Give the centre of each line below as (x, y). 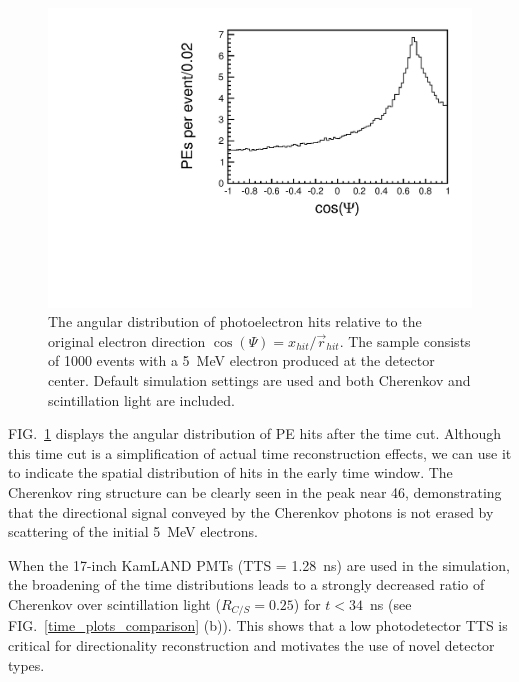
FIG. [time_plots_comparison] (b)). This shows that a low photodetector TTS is (258, 625)
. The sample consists (405, 340)
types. (26, 664)
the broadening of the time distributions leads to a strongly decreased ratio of (246, 584)
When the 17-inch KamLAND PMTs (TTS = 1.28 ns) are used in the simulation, (259, 564)
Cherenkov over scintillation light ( (114, 603)
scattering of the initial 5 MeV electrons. (133, 531)
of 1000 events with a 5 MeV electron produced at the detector (241, 360)
